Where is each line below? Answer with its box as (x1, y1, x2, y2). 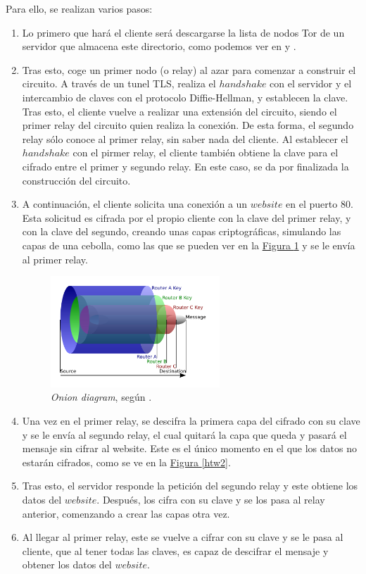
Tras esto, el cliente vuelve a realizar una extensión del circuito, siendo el (22, 104, 337, 118)
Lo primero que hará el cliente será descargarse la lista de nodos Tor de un (22, 25, 345, 39)
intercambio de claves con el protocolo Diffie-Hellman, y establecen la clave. (22, 89, 348, 104)
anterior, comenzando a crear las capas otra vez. (22, 506, 230, 520)
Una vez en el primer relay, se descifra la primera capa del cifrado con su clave (22, 413, 360, 428)
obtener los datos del (22, 557, 112, 572)
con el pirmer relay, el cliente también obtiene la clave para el (72, 145, 339, 160)
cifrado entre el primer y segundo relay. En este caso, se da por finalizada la (22, 158, 349, 173)
